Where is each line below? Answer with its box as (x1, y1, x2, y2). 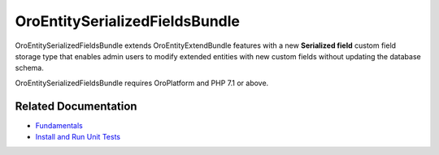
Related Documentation (15, 99, 137, 113)
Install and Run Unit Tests (35, 132, 121, 142)
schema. (15, 63, 44, 73)
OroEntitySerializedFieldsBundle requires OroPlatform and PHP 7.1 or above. (15, 78, 269, 88)
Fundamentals (35, 120, 83, 130)
